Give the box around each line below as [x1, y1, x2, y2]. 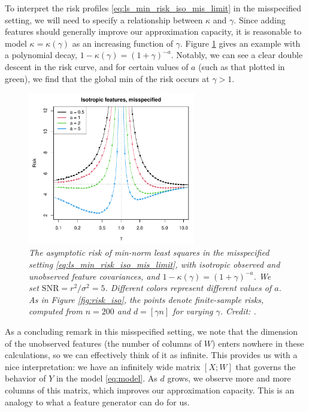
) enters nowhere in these [212, 337, 304, 349]
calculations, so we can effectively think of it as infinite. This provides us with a [5, 349, 298, 361]
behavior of [5, 372, 46, 384]
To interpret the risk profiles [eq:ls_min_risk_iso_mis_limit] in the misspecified [5, 2, 302, 14]
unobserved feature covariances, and [29, 269, 160, 282]
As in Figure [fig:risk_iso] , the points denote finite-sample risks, [29, 293, 264, 305]
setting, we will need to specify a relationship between [5, 13, 203, 26]
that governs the [235, 360, 296, 372]
